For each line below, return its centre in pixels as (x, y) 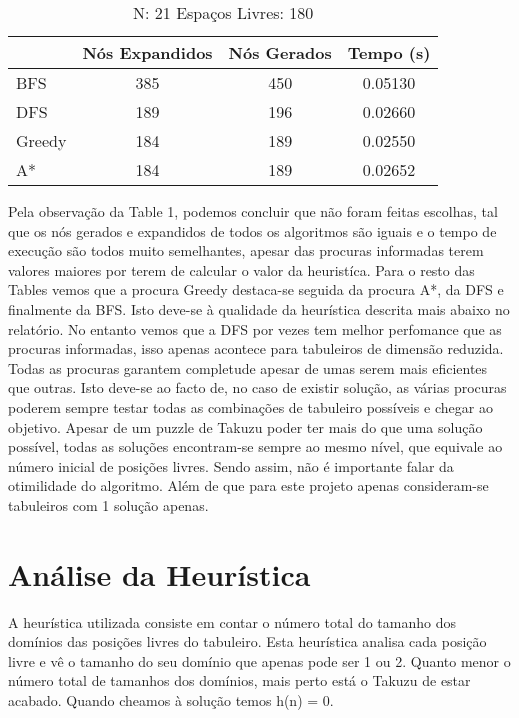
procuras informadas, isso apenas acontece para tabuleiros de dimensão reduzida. (256, 348)
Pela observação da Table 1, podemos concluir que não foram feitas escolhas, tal (253, 211)
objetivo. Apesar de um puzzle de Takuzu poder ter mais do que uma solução (245, 426)
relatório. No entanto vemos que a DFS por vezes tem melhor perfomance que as (255, 328)
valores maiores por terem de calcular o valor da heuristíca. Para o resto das (241, 269)
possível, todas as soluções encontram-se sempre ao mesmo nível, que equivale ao (255, 446)
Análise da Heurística (159, 573)
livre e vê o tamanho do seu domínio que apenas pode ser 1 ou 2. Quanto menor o (259, 660)
